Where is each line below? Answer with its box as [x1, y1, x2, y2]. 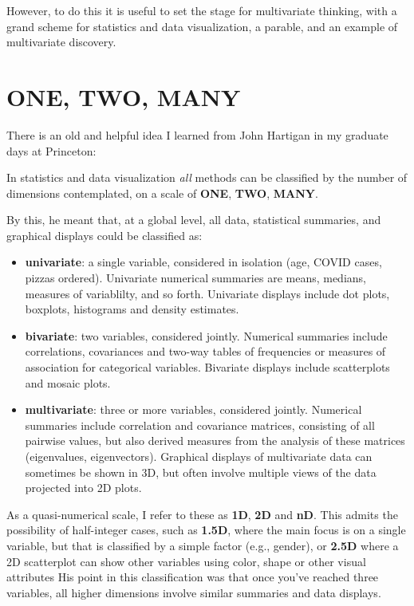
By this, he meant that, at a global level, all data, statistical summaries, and [6, 211, 381, 228]
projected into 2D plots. [25, 479, 142, 496]
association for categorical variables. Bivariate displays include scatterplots [25, 359, 390, 376]
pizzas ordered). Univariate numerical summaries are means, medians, [25, 270, 366, 286]
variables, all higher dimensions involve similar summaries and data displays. [6, 584, 381, 600]
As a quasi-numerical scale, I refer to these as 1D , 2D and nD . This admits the [6, 506, 398, 522]
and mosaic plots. [25, 374, 111, 391]
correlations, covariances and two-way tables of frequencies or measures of [25, 343, 386, 360]
